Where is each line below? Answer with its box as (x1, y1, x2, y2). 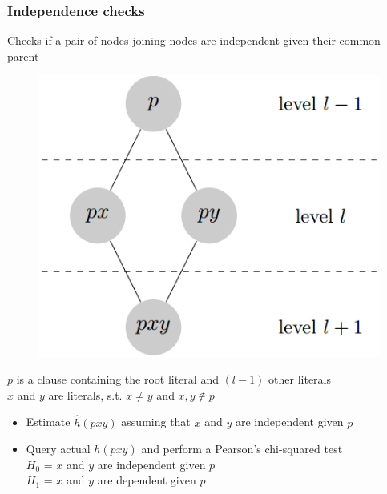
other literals (268, 371, 331, 388)
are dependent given (97, 472, 196, 488)
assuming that (121, 413, 191, 430)
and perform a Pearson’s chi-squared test (141, 440, 343, 457)
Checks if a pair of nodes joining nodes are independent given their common (7, 32, 381, 49)
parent (7, 47, 39, 64)
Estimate (26, 413, 71, 430)
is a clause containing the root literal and (16, 371, 219, 388)
